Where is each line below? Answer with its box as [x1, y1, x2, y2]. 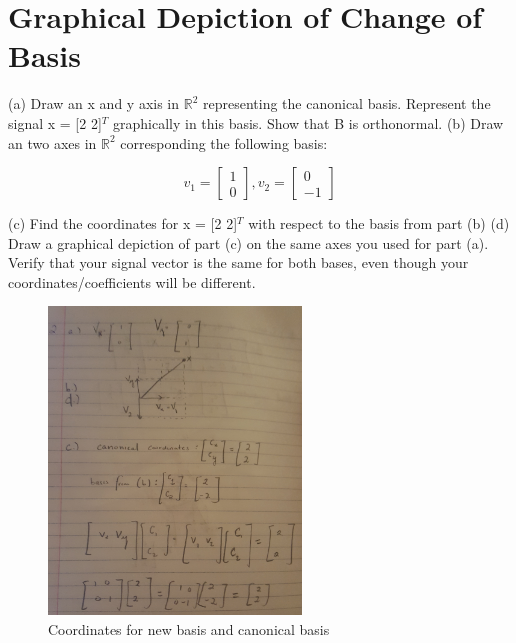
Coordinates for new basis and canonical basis [48, 619, 330, 640]
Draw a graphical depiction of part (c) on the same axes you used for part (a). [8, 232, 489, 253]
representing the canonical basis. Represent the [203, 93, 491, 114]
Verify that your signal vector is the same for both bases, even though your [8, 252, 469, 273]
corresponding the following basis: [120, 132, 328, 153]
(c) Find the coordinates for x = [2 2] [8, 213, 238, 234]
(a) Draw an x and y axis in [8, 93, 180, 114]
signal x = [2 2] [8, 112, 102, 133]
